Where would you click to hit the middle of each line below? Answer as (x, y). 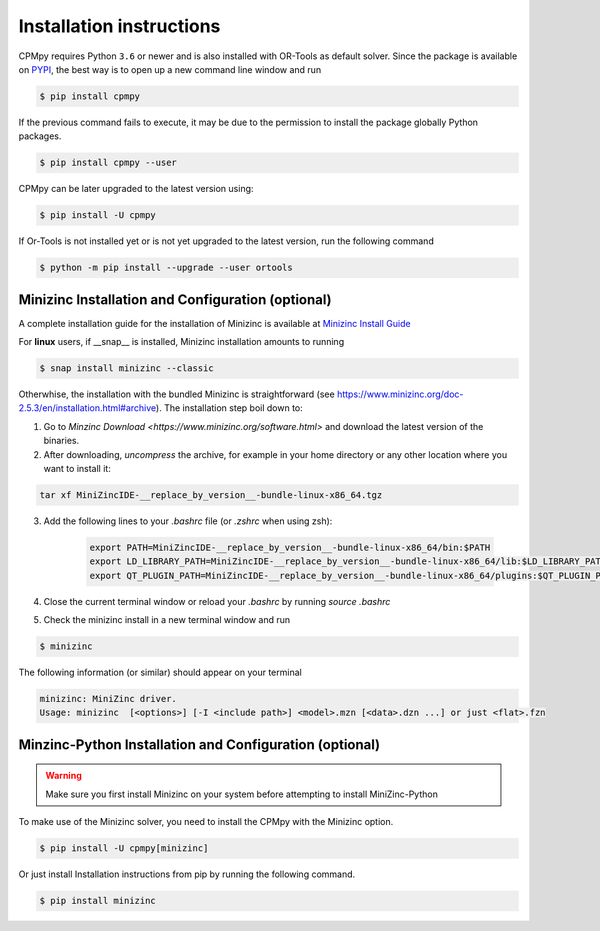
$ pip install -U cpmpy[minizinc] (124, 848)
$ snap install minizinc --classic (126, 368)
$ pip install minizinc (98, 901)
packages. (40, 136)
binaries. (61, 441)
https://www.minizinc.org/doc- (400, 394)
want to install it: (77, 469)
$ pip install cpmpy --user (108, 163)
